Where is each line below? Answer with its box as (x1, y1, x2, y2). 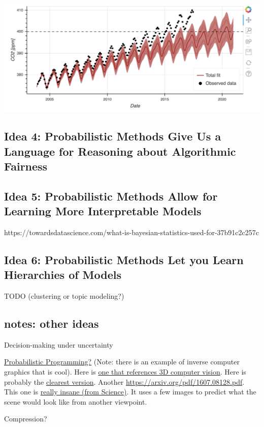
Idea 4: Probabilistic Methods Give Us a (4, 128, 221, 144)
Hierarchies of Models (4, 267, 122, 282)
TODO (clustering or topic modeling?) (4, 291, 124, 301)
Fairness (4, 158, 48, 174)
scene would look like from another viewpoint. (4, 396, 147, 407)
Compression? (4, 413, 47, 424)
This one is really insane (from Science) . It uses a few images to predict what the (4, 386, 256, 397)
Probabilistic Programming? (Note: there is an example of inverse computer (4, 356, 240, 367)
